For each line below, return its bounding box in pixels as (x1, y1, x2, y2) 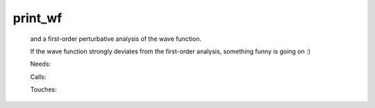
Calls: (30, 73, 47, 81)
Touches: (30, 85, 57, 93)
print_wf (12, 10, 62, 26)
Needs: (30, 60, 51, 69)
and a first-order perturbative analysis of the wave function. (30, 35, 201, 43)
